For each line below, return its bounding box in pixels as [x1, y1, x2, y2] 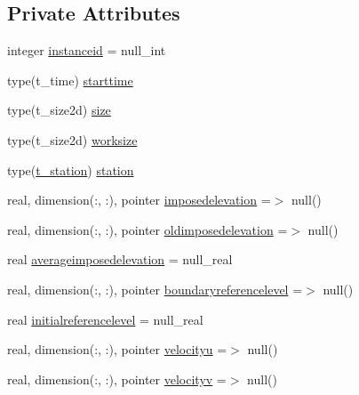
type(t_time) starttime [7, 70, 133, 89]
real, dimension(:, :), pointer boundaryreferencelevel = [7, 279, 303, 298]
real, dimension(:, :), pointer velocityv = [7, 369, 227, 388]
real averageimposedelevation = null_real [7, 250, 233, 269]
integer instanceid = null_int [7, 41, 166, 60]
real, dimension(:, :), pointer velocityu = [7, 340, 227, 359]
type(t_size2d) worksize [7, 130, 138, 149]
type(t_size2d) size [7, 101, 111, 119]
